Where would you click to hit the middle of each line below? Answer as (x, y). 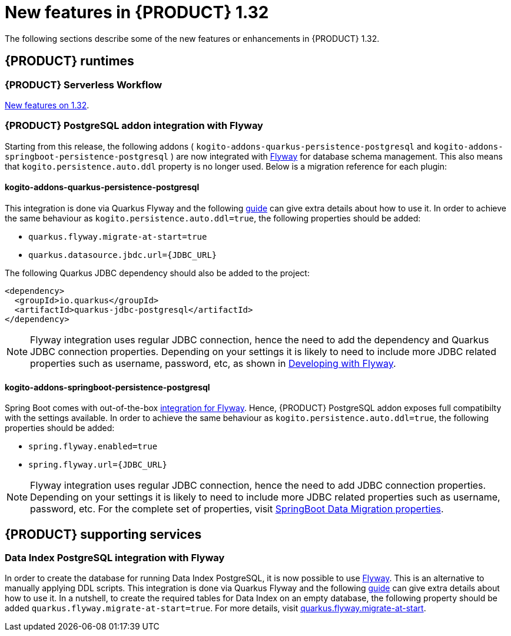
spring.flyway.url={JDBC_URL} (98, 465)
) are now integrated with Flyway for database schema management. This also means (337, 156)
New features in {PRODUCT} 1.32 (137, 12)
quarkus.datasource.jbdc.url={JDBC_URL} (123, 255)
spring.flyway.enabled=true (93, 447)
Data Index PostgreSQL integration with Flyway (115, 558)
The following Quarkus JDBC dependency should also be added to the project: (157, 273)
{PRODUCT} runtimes (69, 61)
